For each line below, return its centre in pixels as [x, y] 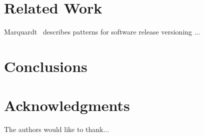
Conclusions [46, 66]
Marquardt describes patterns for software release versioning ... [102, 32]
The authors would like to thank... [57, 129]
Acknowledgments [67, 105]
